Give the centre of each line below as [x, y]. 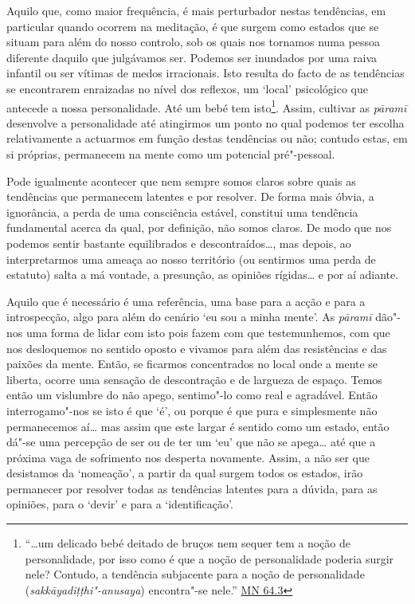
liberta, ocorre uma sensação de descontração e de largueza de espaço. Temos [194, 379]
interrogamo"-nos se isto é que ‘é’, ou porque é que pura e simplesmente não [192, 410]
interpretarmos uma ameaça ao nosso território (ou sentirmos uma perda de [191, 259]
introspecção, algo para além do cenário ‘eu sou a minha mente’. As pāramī [189, 317]
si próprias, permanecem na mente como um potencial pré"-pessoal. [171, 154]
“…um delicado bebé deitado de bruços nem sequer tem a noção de [188, 543]
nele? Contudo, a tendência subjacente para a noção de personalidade [195, 574]
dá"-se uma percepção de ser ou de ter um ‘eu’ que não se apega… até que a [191, 442]
